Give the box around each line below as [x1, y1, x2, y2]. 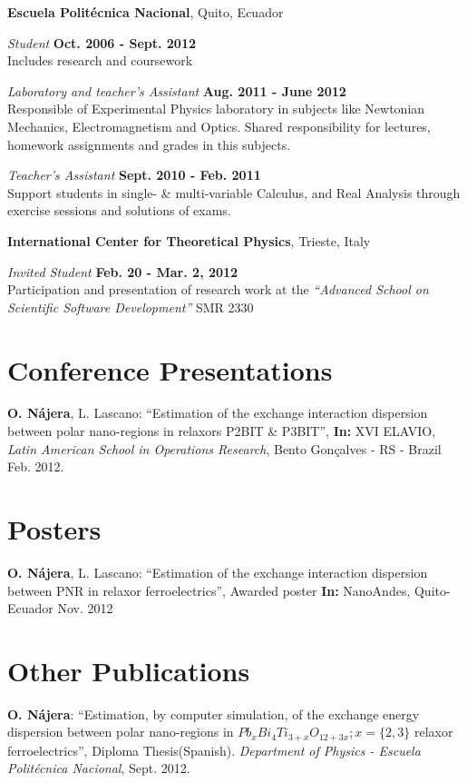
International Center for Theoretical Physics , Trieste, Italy [7, 231, 371, 250]
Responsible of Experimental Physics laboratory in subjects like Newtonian [7, 99, 425, 118]
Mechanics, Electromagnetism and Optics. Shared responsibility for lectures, [7, 116, 431, 135]
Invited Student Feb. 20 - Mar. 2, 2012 [7, 262, 238, 281]
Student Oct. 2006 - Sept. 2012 [7, 33, 197, 52]
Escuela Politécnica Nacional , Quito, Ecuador [7, 3, 284, 21]
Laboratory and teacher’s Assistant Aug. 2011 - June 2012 [7, 81, 346, 100]
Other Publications [7, 651, 250, 689]
